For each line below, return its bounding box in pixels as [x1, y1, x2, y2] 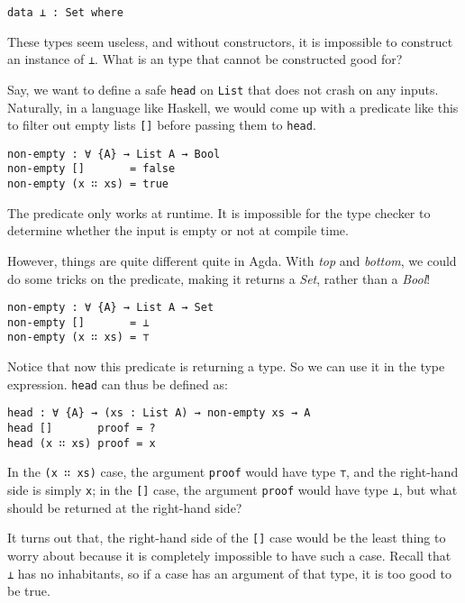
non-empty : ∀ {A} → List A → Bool [7, 147, 221, 160]
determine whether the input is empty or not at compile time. [7, 221, 349, 240]
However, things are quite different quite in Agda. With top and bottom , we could [7, 251, 457, 270]
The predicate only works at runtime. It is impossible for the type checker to [7, 203, 431, 222]
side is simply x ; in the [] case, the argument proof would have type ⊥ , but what [7, 480, 458, 498]
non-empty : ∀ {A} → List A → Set [7, 301, 214, 315]
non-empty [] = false [7, 162, 176, 176]
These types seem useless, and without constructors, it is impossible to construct [7, 32, 453, 50]
